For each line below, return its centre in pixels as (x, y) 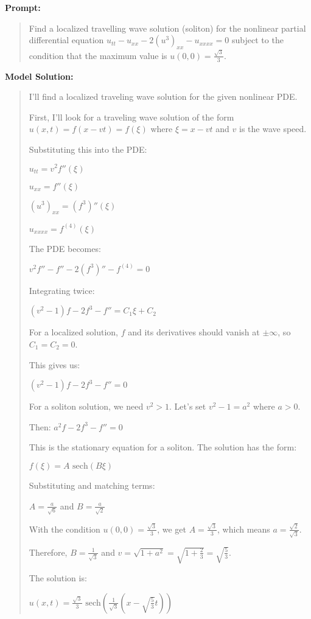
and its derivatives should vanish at (194, 332)
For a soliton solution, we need (86, 406)
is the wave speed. (273, 129)
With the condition (65, 529)
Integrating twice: (62, 290)
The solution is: (58, 578)
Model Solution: (39, 76)
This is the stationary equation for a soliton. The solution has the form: (163, 447)
